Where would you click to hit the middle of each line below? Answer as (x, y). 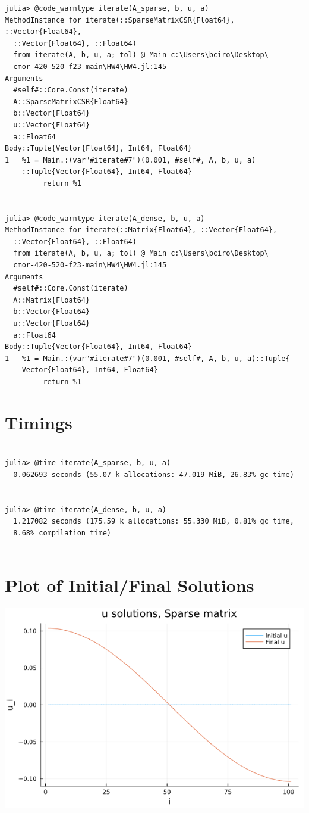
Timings (39, 422)
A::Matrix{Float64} (52, 300)
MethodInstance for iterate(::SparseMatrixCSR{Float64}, (120, 20)
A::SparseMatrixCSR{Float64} (71, 102)
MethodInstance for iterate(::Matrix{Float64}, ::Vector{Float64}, (141, 230)
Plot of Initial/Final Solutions (130, 585)
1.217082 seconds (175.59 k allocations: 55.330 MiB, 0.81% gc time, (154, 521)
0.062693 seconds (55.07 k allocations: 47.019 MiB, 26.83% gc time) (154, 474)
